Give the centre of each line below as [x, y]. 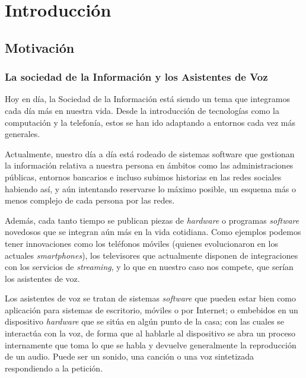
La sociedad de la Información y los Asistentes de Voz [136, 77]
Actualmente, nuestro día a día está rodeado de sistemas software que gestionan [150, 153]
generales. [23, 134]
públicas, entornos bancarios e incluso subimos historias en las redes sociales [143, 177]
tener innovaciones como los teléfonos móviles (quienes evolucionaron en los [141, 243]
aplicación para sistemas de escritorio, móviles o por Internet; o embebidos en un [152, 309]
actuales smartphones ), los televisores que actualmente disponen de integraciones [152, 255]
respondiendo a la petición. [54, 368]
